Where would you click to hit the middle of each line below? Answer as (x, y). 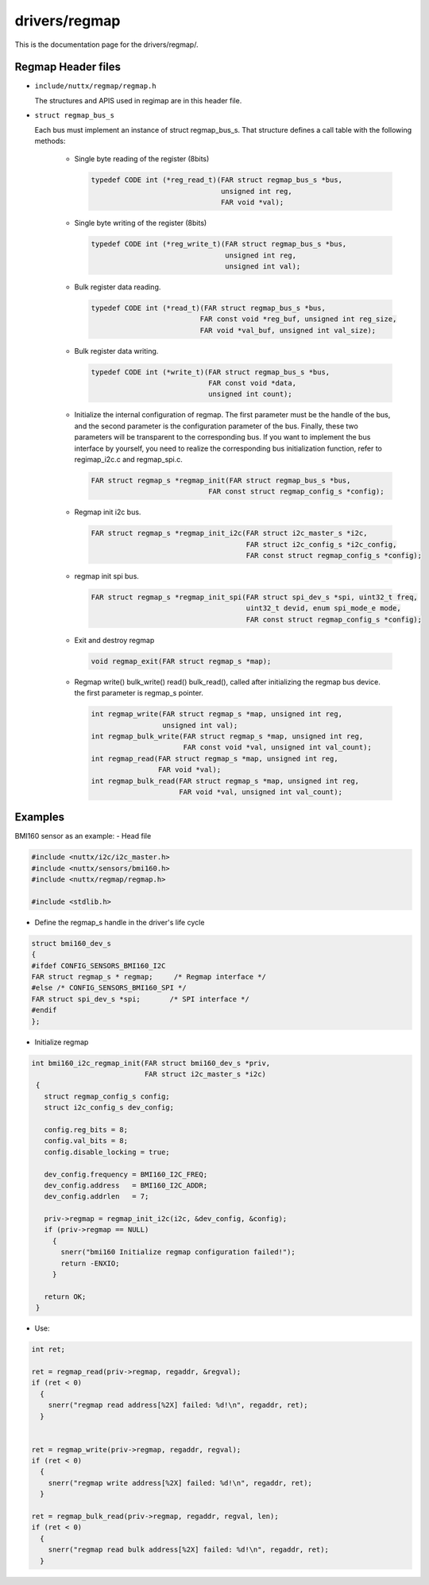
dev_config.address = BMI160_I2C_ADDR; (126, 1185)
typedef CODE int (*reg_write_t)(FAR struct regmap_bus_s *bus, (219, 244)
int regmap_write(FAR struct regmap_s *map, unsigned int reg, (217, 714)
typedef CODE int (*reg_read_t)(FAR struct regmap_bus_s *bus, (217, 180)
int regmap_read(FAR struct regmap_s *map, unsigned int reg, (214, 758)
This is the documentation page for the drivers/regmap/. (106, 45)
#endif (44, 1010)
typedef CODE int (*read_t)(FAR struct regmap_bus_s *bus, (208, 308)
